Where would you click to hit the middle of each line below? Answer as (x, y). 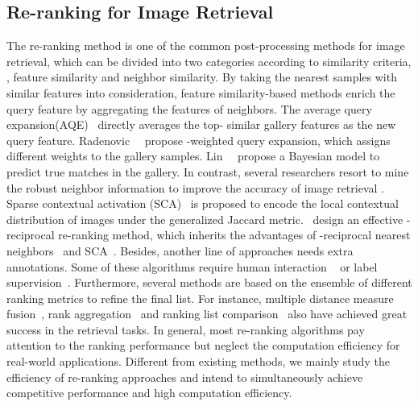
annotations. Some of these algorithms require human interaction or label (192, 266)
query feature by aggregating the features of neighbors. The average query (189, 108)
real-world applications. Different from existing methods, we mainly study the (198, 361)
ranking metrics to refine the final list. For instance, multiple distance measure (200, 298)
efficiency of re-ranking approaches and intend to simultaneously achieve (185, 377)
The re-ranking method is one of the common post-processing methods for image (206, 46)
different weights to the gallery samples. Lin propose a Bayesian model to (193, 156)
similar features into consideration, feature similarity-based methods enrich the (201, 92)
